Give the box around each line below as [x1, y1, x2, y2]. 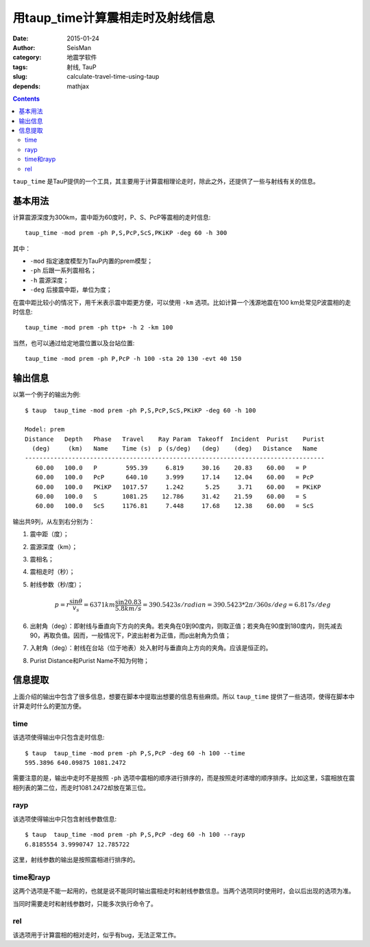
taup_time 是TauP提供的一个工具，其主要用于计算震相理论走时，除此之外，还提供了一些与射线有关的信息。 [12, 177, 319, 186]
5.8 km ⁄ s [114, 605, 142, 612]
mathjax [66, 82, 89, 90]
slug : [12, 73, 27, 81]
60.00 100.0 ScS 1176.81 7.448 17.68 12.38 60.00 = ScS [35, 502, 314, 510]
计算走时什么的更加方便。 [12, 702, 85, 710]
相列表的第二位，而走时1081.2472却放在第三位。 [12, 783, 150, 792]
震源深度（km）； [29, 542, 78, 551]
